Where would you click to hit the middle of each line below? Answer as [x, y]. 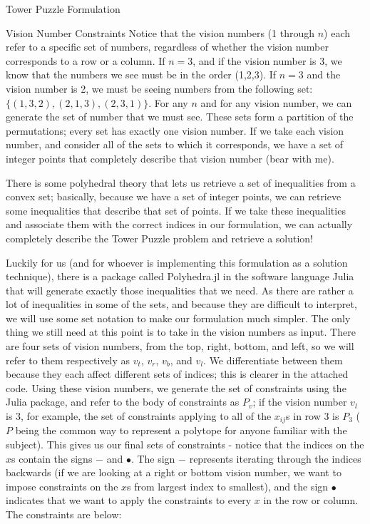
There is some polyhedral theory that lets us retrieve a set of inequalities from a [181, 182]
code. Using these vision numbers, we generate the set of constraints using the [176, 387]
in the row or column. [311, 500]
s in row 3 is [313, 416]
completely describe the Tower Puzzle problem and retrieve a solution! [160, 238]
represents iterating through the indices [275, 458]
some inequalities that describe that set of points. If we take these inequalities [176, 210]
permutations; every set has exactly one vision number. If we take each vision [175, 130]
